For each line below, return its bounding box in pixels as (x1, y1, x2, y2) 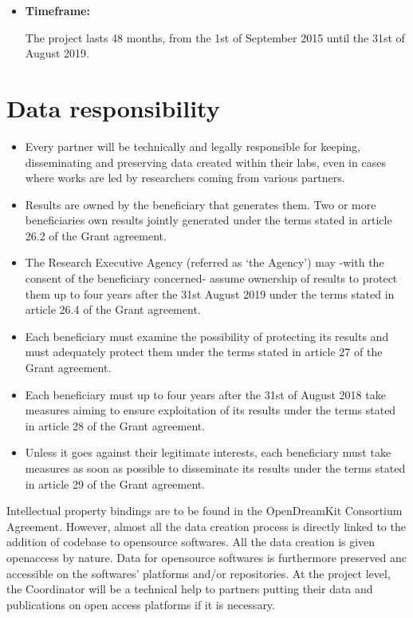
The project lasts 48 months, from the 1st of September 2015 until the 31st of (25, 29, 405, 46)
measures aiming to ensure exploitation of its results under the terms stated (25, 402, 396, 418)
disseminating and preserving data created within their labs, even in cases (25, 153, 386, 170)
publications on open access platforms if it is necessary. (6, 596, 275, 612)
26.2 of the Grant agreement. (25, 227, 167, 244)
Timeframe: (25, 2, 90, 18)
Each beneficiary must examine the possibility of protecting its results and (25, 327, 389, 344)
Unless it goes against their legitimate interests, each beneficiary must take (25, 444, 391, 461)
